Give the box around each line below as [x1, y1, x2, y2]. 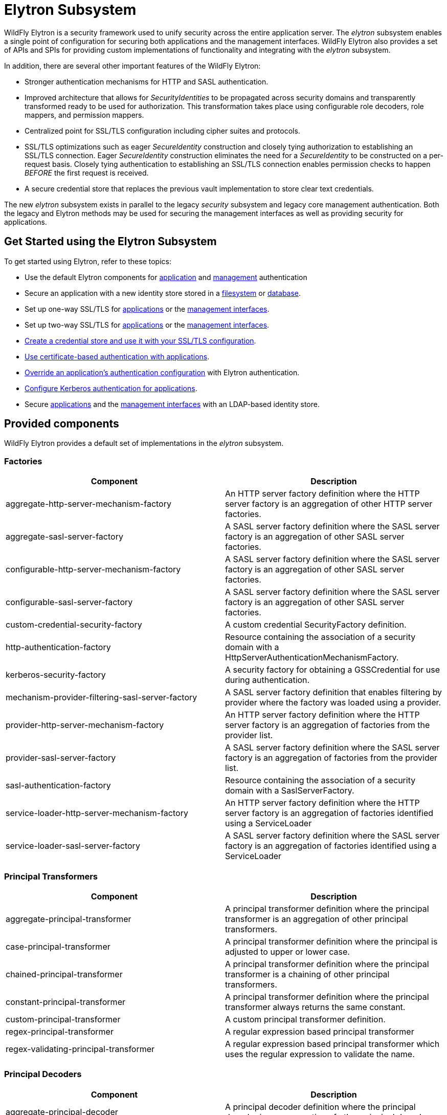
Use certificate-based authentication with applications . [25, 352, 210, 361]
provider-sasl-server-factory [6, 753, 116, 763]
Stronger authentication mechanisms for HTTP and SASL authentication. [25, 77, 269, 86]
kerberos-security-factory [6, 670, 106, 680]
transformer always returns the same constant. [225, 1001, 406, 1012]
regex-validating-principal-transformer [6, 1043, 155, 1054]
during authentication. [225, 675, 310, 685]
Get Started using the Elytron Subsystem [4, 235, 217, 248]
